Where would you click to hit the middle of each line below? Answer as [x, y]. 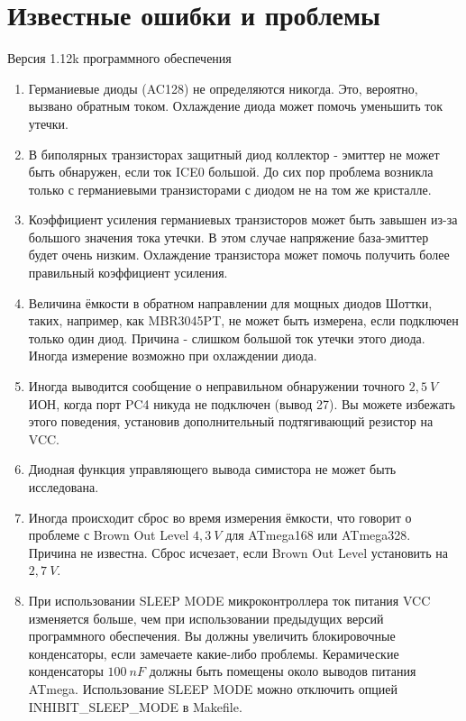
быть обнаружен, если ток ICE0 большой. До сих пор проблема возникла [231, 172]
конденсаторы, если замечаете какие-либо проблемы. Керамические [214, 653]
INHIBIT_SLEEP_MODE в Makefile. [135, 706]
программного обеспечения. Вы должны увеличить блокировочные [212, 636]
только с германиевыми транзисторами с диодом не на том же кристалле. [230, 189]
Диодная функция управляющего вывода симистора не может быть [212, 469]
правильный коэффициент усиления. [128, 273]
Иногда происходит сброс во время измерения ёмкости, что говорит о [220, 517]
